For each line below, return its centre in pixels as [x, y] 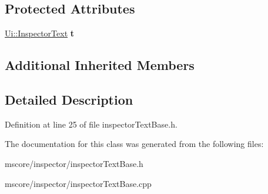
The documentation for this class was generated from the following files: [134, 144]
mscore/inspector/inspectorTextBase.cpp [78, 183]
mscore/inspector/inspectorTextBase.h [74, 163]
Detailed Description [69, 99]
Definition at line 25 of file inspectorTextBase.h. [91, 124]
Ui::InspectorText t [40, 33]
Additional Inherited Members [100, 65]
